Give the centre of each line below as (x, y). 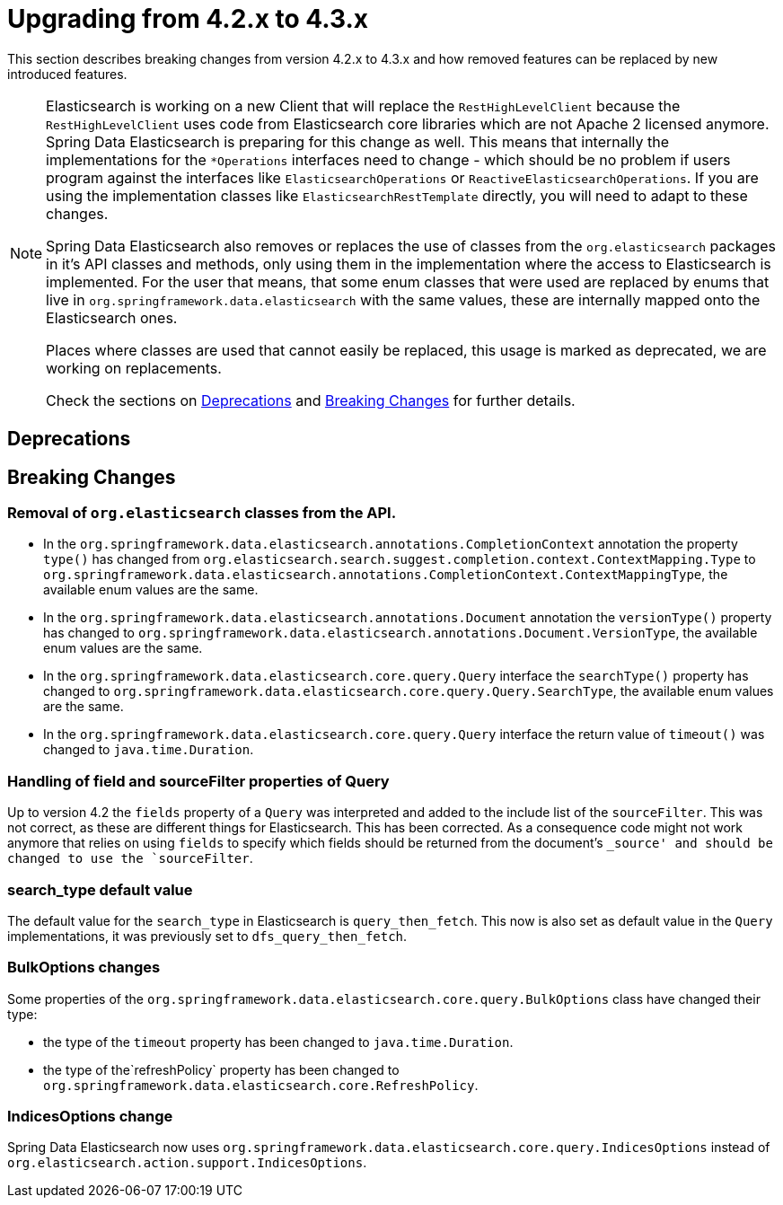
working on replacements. (134, 368)
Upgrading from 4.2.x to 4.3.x (188, 19)
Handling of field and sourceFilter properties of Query (198, 781)
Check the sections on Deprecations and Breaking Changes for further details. (311, 400)
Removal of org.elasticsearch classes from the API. (202, 513)
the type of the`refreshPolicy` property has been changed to (221, 1069)
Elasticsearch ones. (112, 317)
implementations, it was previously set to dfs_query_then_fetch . (207, 936)
